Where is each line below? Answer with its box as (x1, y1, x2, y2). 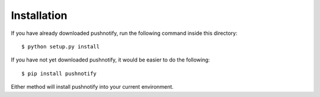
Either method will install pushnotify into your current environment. (11, 83, 174, 90)
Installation (11, 9, 68, 22)
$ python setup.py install (21, 43, 100, 50)
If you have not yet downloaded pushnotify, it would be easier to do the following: (11, 56, 210, 63)
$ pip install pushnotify (21, 70, 97, 77)
